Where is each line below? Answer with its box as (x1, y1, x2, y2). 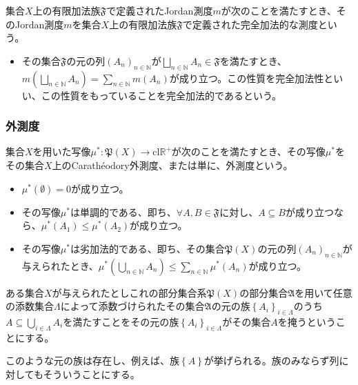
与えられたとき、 (21, 258, 99, 273)
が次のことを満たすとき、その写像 (171, 144, 326, 159)
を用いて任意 (295, 285, 352, 299)
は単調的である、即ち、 (70, 204, 177, 219)
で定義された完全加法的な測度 (182, 17, 318, 31)
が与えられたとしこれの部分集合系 (52, 285, 207, 299)
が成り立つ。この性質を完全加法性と (169, 70, 334, 85)
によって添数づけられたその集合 (60, 299, 205, 313)
